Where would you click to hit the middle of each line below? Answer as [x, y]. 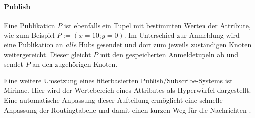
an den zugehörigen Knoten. [75, 64]
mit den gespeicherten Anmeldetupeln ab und [169, 54]
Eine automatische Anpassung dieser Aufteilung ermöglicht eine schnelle [113, 99]
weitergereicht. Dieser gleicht [48, 54]
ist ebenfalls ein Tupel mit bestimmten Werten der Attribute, [157, 25]
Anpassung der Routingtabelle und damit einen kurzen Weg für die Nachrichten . [127, 109]
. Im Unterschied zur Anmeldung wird [182, 35]
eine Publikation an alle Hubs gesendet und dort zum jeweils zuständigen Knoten [128, 44]
